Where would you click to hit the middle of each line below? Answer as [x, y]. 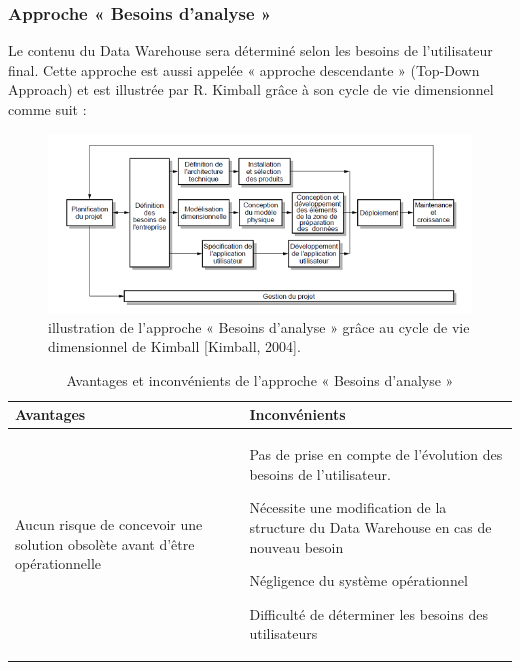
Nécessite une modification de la [348, 507]
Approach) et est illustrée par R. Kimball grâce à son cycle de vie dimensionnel [251, 89]
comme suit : [47, 109]
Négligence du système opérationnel [358, 580]
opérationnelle [58, 563]
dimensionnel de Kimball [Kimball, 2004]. [174, 346]
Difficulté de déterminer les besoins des [368, 613]
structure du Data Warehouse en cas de [370, 526]
